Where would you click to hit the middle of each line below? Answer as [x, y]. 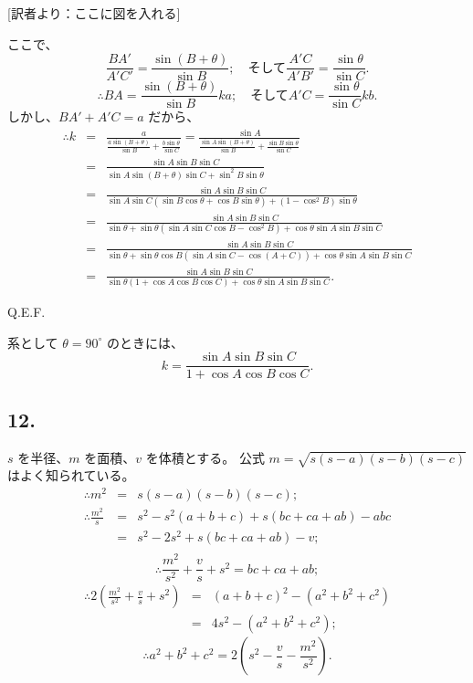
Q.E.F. [26, 312]
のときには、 [145, 342]
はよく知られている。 [71, 475]
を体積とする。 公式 [205, 457]
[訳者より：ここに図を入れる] [94, 13]
